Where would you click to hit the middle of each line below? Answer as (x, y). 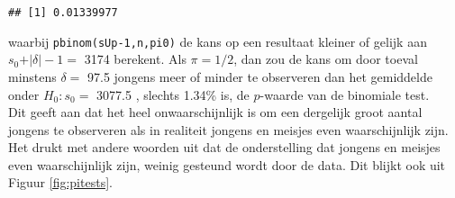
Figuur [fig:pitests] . (60, 182)
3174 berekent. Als (135, 59)
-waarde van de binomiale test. (345, 94)
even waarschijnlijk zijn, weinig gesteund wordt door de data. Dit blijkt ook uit (227, 164)
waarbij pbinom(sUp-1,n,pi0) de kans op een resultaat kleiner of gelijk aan (218, 41)
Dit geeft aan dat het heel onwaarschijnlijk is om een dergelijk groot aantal (215, 112)
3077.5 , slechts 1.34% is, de (173, 94)
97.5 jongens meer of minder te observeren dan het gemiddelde (260, 76)
